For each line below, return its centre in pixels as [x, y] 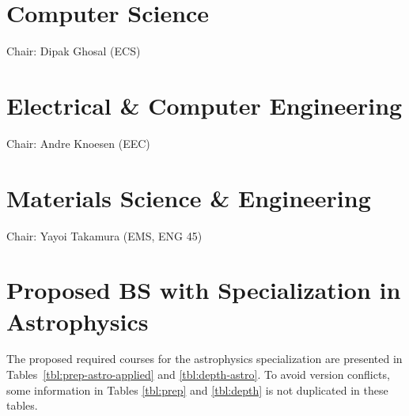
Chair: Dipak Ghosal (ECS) [74, 51]
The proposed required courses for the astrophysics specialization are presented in [204, 359]
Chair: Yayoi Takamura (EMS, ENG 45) [104, 235]
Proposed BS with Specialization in [204, 290]
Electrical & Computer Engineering [204, 105]
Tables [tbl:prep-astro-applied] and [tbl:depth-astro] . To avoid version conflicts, [198, 374]
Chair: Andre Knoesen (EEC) [78, 143]
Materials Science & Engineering [189, 197]
